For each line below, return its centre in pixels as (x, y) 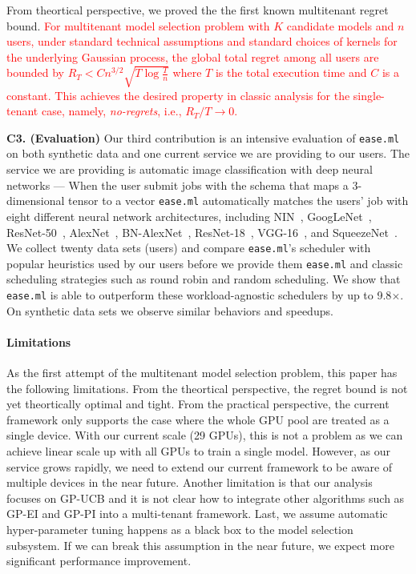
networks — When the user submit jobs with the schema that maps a (178, 185)
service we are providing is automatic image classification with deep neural (190, 169)
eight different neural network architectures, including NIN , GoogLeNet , (189, 216)
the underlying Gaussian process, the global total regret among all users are (193, 56)
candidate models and (340, 25)
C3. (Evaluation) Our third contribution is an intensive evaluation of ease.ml (203, 137)
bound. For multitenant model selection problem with (138, 25)
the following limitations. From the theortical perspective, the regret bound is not (207, 388)
